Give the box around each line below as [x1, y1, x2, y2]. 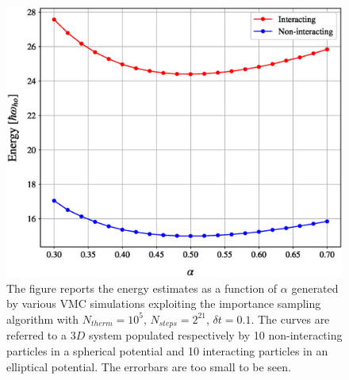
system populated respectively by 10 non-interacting [88, 327, 343, 344]
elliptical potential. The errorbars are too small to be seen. [6, 358, 291, 374]
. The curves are [251, 310, 330, 327]
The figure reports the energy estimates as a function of [6, 279, 278, 296]
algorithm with [6, 310, 79, 327]
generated [291, 279, 339, 296]
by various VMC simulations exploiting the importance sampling [6, 295, 321, 312]
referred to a [6, 327, 67, 344]
